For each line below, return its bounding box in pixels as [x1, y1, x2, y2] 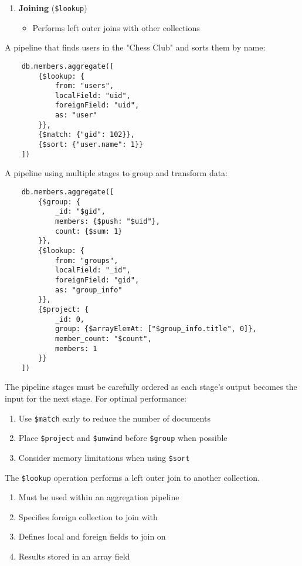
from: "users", [55, 82, 114, 90]
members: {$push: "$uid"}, [55, 217, 160, 225]
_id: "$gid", [55, 207, 106, 216]
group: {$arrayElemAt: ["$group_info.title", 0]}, [55, 325, 257, 333]
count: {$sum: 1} [55, 227, 123, 235]
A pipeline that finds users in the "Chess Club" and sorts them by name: [5, 41, 266, 53]
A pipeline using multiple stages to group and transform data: [5, 167, 228, 179]
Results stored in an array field [18, 550, 130, 562]
